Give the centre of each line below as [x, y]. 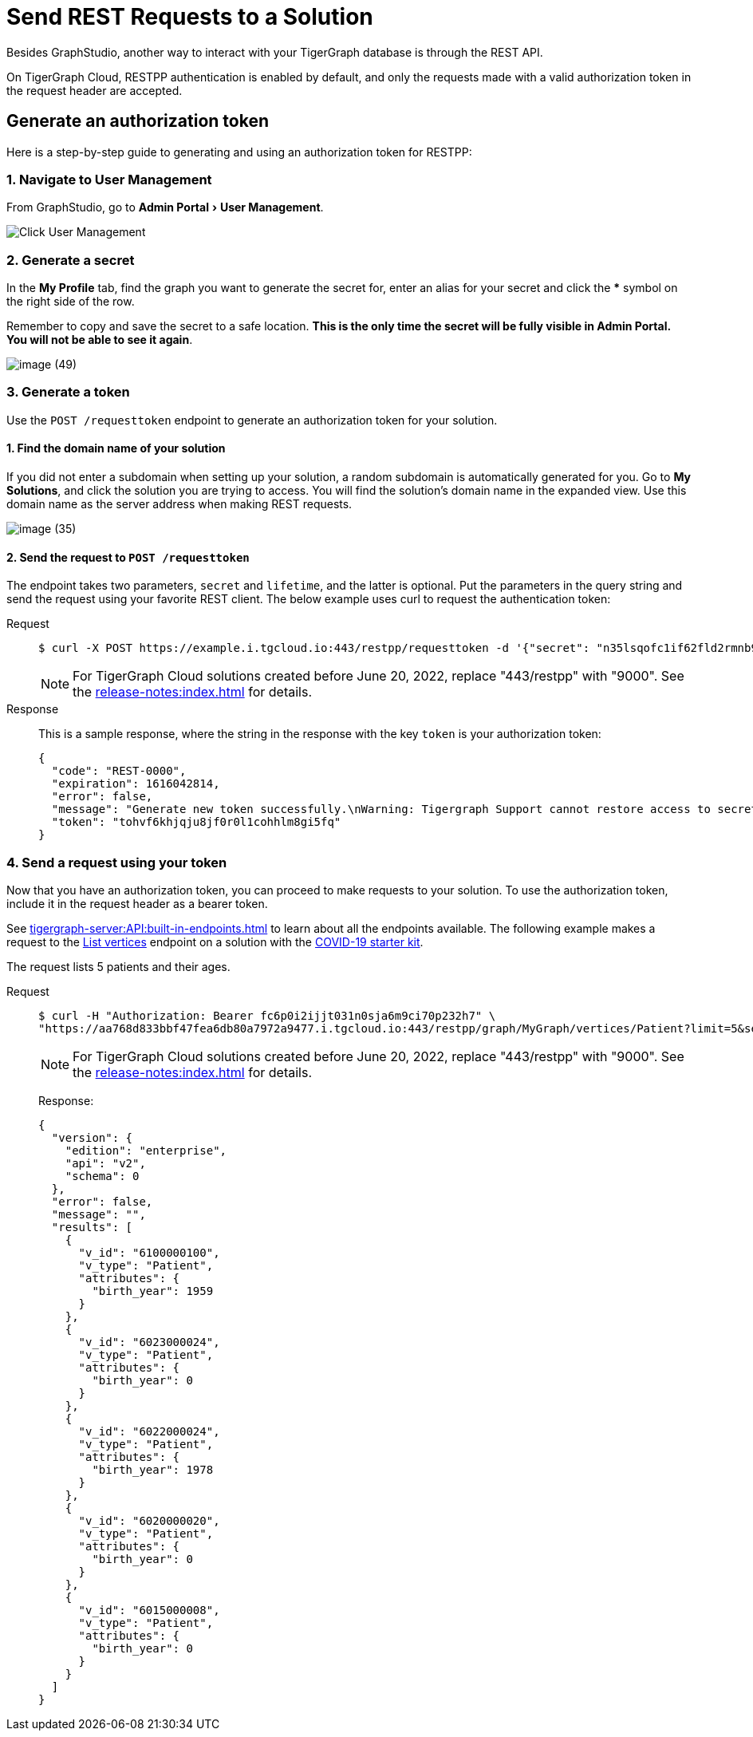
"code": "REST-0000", [119, 771]
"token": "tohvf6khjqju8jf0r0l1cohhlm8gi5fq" [196, 822]
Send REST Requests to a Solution [190, 17]
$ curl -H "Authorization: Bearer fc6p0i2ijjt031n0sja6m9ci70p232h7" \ [267, 1016]
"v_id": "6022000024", [149, 1432]
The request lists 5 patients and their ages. [118, 967]
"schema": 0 [102, 1176]
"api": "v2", [105, 1164]
